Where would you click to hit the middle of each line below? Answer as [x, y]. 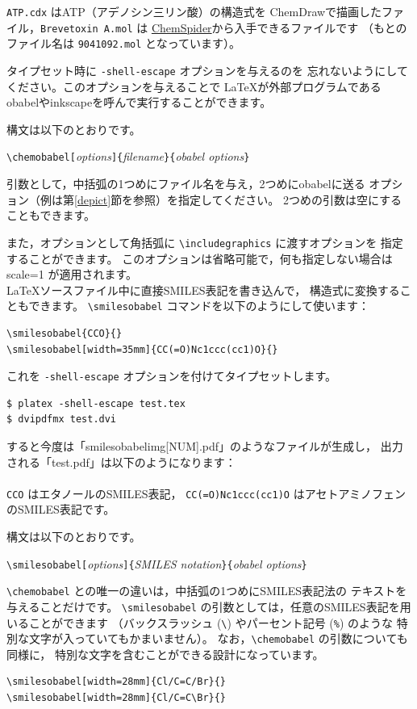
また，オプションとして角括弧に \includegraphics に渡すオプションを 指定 [205, 242]
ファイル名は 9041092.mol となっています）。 [123, 43]
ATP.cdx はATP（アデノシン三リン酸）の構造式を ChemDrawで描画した [194, 11]
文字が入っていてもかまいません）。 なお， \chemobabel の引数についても [218, 638]
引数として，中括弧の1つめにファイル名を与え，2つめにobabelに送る [186, 184]
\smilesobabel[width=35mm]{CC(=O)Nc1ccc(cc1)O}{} [142, 349]
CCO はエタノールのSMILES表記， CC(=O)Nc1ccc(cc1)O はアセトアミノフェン [206, 493]
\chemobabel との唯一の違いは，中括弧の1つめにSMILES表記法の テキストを [207, 591]
